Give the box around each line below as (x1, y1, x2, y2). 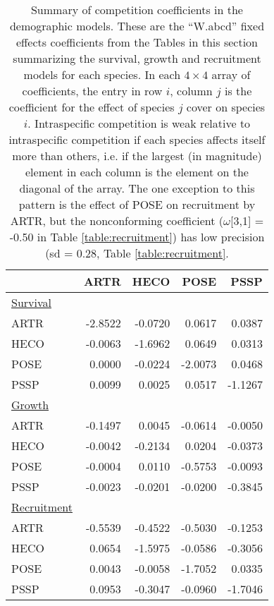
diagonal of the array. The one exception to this (19, 180, 255, 196)
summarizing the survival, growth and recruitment (13, 50, 261, 66)
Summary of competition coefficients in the (30, 1, 243, 18)
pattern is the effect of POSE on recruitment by (18, 196, 256, 212)
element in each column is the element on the (25, 164, 249, 180)
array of (211, 66, 251, 83)
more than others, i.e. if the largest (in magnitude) (12, 147, 262, 164)
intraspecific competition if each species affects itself (8, 131, 266, 147)
